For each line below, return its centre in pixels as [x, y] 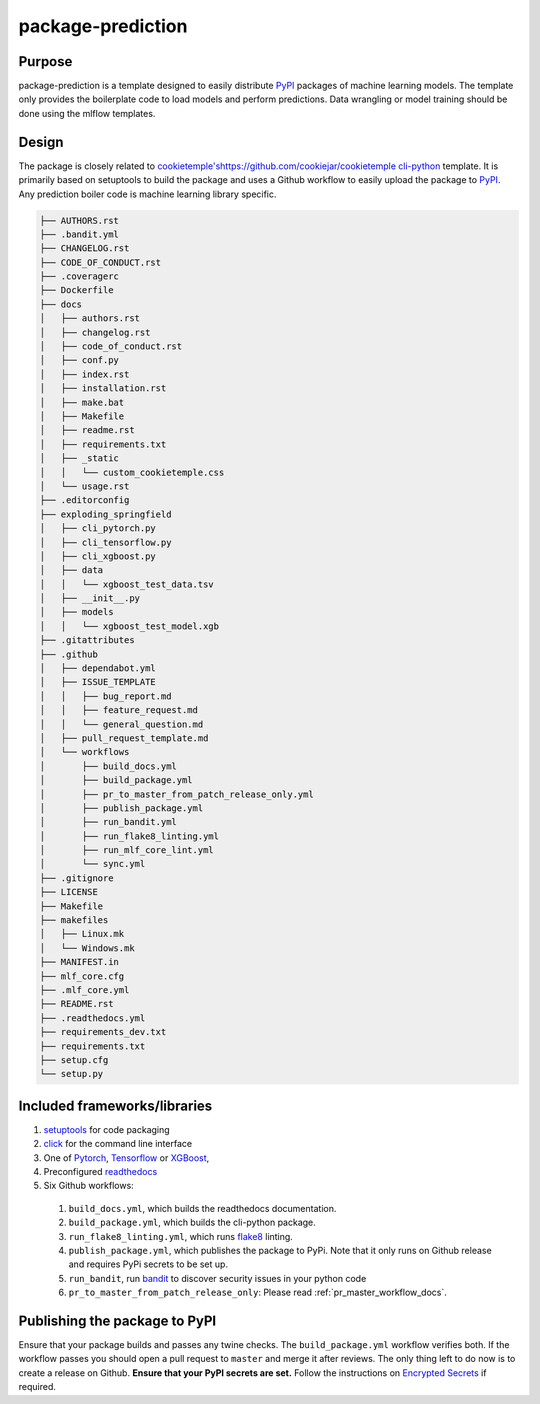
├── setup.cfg [74, 1059]
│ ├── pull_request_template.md [124, 738]
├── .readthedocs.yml [92, 1018]
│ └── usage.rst [84, 486]
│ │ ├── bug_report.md [105, 696]
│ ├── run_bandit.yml [108, 822]
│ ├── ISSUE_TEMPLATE [98, 682]
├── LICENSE [69, 892]
